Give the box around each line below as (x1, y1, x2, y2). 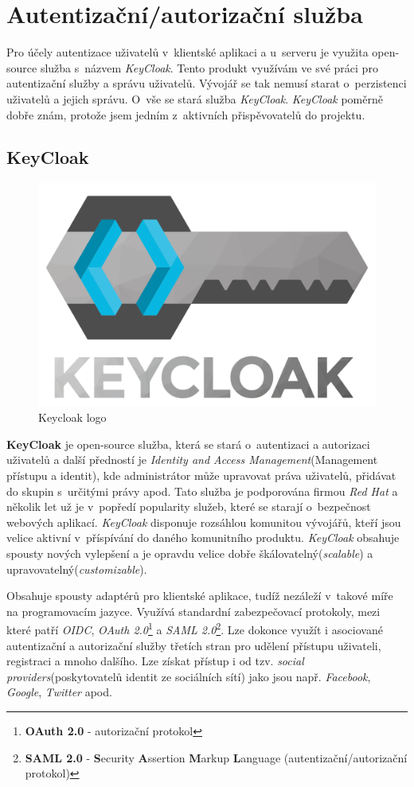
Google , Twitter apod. (6, 684, 112, 700)
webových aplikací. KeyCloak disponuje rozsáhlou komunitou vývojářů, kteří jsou (6, 513, 401, 530)
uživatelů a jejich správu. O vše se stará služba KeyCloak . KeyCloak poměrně (6, 90, 383, 107)
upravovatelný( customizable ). (6, 560, 147, 577)
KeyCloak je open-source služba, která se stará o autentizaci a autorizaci (6, 435, 370, 452)
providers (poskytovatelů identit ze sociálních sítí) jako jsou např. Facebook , (6, 668, 371, 684)
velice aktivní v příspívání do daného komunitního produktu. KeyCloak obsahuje (6, 529, 400, 546)
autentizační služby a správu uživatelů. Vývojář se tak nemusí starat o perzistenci (6, 75, 407, 92)
